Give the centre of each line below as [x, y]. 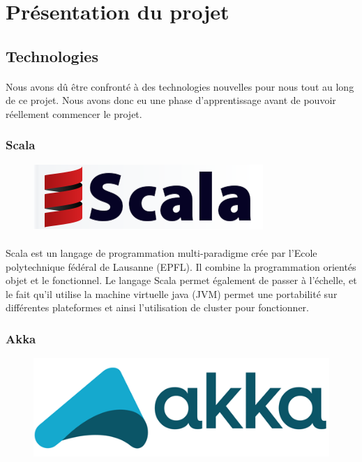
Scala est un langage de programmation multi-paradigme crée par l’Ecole [161, 252]
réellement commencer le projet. [74, 113]
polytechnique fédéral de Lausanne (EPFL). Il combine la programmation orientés [181, 266]
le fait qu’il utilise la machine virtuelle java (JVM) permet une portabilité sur [172, 293]
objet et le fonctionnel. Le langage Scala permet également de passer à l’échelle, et [181, 280]
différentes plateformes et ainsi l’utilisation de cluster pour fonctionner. [157, 307]
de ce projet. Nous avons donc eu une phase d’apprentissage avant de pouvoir [171, 100]
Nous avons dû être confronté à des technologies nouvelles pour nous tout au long [180, 86]
